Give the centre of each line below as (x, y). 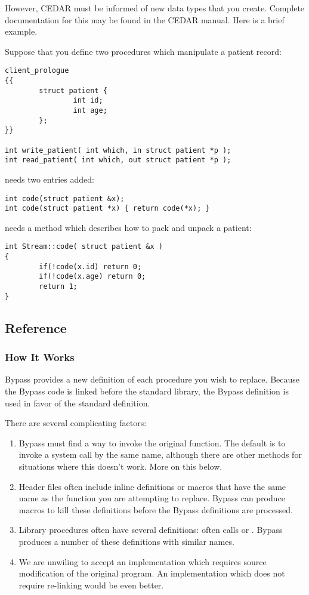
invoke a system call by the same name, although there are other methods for (160, 454)
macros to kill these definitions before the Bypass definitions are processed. (156, 509)
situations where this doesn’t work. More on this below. (120, 466)
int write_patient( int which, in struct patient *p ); (118, 150)
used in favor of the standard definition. (78, 403)
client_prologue (37, 71)
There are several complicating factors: (76, 423)
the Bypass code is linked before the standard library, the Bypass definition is (147, 391)
